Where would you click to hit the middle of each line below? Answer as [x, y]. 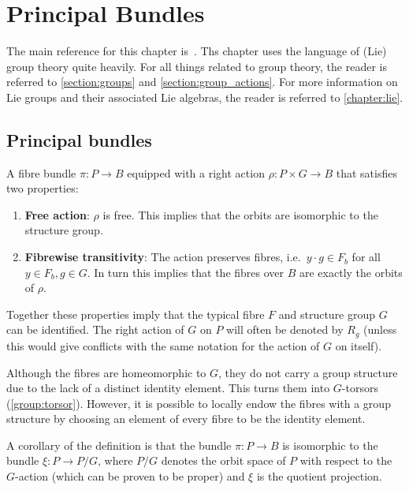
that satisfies [366, 172]
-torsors [360, 388]
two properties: [43, 188]
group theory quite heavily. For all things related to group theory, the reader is [197, 66]
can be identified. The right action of [95, 329]
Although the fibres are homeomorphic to [106, 372]
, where [115, 460]
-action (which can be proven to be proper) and [130, 476]
